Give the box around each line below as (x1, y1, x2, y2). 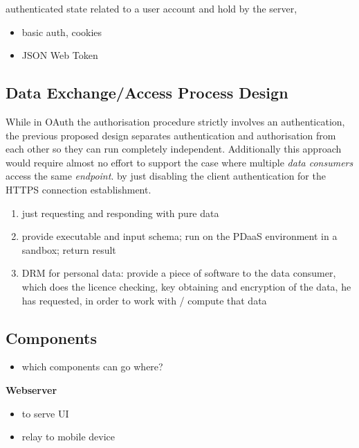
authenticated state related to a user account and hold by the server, (6, 1, 297, 15)
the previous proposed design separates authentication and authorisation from (6, 128, 336, 142)
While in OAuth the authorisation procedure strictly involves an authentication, (6, 114, 345, 128)
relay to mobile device (21, 429, 115, 444)
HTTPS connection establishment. (6, 182, 151, 196)
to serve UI (21, 406, 69, 420)
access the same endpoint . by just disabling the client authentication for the (6, 169, 326, 183)
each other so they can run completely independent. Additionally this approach (6, 141, 342, 156)
